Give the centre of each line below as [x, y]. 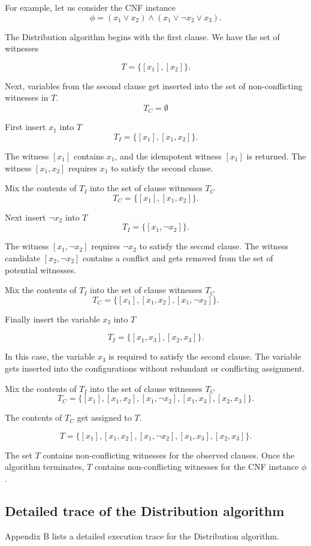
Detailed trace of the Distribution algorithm [145, 510]
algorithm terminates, [45, 467]
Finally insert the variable [52, 319]
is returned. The [276, 156]
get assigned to [104, 417]
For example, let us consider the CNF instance [90, 7]
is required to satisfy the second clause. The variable [205, 356]
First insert [25, 127]
